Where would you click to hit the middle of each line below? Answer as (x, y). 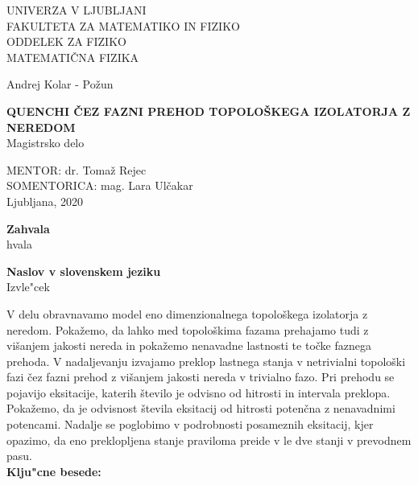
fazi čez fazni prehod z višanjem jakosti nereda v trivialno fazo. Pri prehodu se (201, 377)
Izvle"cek (28, 287)
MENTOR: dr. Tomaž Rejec (77, 169)
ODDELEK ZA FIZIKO (66, 41)
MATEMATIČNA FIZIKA (73, 57)
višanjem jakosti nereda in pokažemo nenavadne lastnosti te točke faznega (189, 345)
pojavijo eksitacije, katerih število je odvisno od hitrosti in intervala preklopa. (199, 392)
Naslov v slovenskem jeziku (84, 271)
